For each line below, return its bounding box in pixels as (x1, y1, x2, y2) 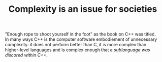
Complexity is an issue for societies (8, 3, 158, 15)
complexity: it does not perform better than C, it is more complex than (5, 42, 147, 48)
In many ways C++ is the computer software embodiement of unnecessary (5, 36, 158, 42)
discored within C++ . (5, 52, 48, 58)
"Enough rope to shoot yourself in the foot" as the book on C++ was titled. (5, 31, 156, 37)
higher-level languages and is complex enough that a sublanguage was (5, 47, 150, 53)
